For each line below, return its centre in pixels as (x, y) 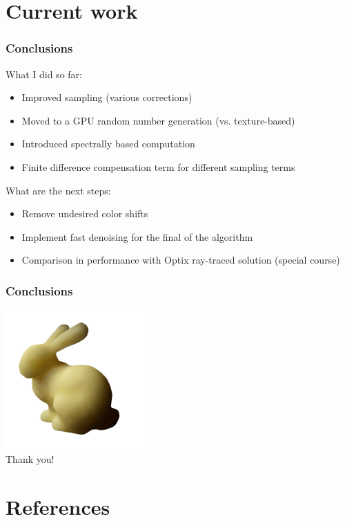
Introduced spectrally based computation (108, 144)
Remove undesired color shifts (85, 213)
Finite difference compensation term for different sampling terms (158, 166)
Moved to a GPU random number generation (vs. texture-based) (158, 120)
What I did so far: (44, 74)
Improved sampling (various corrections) (107, 97)
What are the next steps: (58, 190)
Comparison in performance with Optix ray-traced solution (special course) (181, 260)
